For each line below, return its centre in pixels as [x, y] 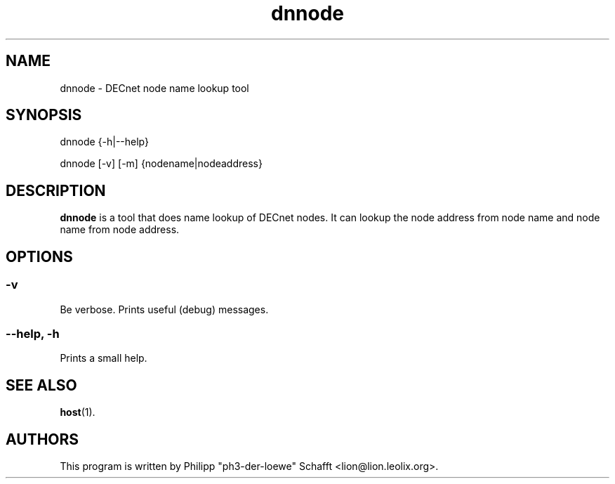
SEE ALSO [41, 385]
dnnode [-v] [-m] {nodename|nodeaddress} [161, 164]
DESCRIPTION [56, 190]
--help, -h [33, 333]
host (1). [78, 412]
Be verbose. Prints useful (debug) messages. [164, 309]
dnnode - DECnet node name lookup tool [154, 88]
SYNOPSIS [44, 115]
